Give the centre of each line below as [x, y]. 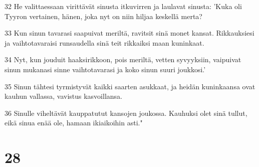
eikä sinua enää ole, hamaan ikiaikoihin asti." [74, 123]
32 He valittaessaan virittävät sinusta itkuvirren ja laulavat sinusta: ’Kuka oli [123, 6]
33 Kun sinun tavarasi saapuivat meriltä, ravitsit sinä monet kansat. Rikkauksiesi [129, 33]
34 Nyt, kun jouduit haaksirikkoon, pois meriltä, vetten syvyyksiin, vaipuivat [123, 59]
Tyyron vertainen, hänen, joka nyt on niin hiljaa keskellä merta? [103, 16]
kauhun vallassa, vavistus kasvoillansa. [63, 96]
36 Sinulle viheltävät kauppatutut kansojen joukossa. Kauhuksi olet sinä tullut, [126, 113]
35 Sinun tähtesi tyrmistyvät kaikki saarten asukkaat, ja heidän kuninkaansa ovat [130, 86]
